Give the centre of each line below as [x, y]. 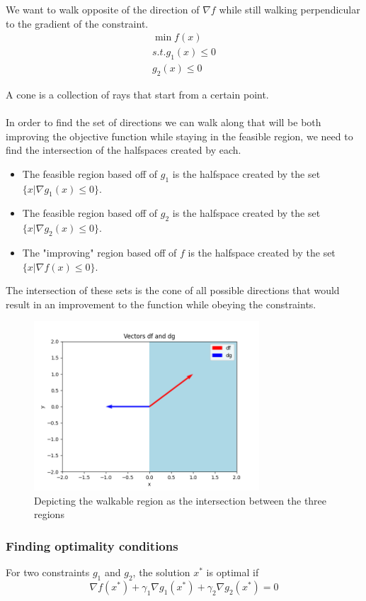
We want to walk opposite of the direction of [103, 9]
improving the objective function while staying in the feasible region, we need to [179, 136]
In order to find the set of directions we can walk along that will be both [164, 122]
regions [49, 514]
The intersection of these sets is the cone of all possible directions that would [173, 290]
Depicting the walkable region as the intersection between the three [181, 500]
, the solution [161, 572]
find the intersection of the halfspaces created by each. [124, 150]
